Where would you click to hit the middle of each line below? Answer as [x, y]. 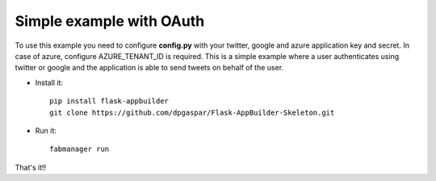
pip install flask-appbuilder [109, 101]
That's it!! [31, 167]
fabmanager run [80, 149]
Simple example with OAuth [110, 21]
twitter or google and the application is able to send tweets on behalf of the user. [149, 68]
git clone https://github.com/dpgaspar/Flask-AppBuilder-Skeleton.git [192, 112]
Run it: [46, 130]
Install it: [49, 82]
